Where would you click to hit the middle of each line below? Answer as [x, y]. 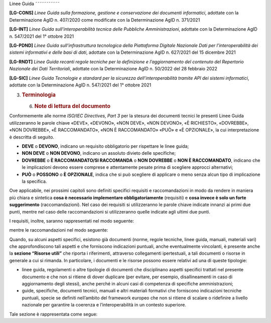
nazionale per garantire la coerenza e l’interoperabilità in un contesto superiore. [104, 305]
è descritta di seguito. [32, 137]
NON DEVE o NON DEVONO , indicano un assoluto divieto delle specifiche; [99, 153]
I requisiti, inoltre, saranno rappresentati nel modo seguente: [72, 221]
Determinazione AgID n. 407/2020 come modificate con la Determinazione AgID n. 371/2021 [105, 20]
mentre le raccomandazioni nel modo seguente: [59, 230]
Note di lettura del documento [72, 106]
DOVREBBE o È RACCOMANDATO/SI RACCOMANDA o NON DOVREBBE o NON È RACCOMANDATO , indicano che [141, 160]
